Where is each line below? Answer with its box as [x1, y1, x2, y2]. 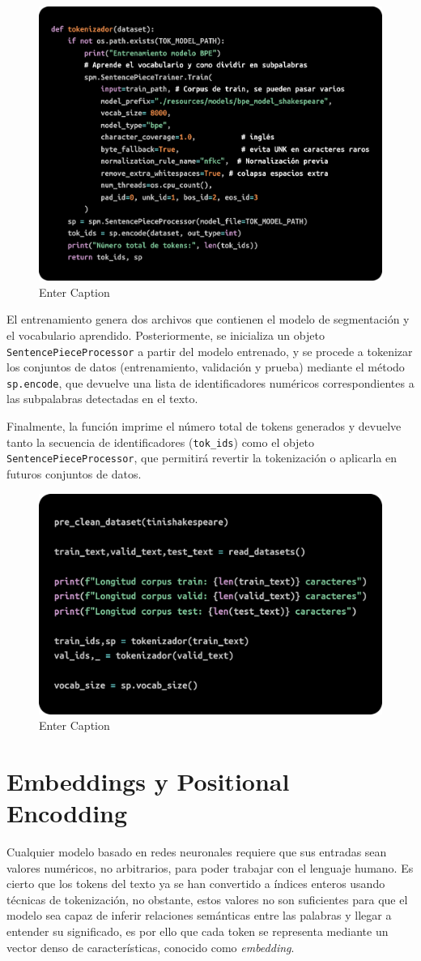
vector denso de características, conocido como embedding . [6, 938, 295, 955]
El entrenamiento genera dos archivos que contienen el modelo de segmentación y [6, 311, 410, 328]
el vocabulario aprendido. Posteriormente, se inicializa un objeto [6, 326, 325, 343]
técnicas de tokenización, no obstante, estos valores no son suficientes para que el [6, 890, 408, 907]
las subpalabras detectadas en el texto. [6, 390, 198, 407]
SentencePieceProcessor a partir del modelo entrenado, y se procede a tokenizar [6, 342, 413, 359]
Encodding [6, 796, 128, 830]
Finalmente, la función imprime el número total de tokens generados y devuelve [6, 418, 402, 435]
